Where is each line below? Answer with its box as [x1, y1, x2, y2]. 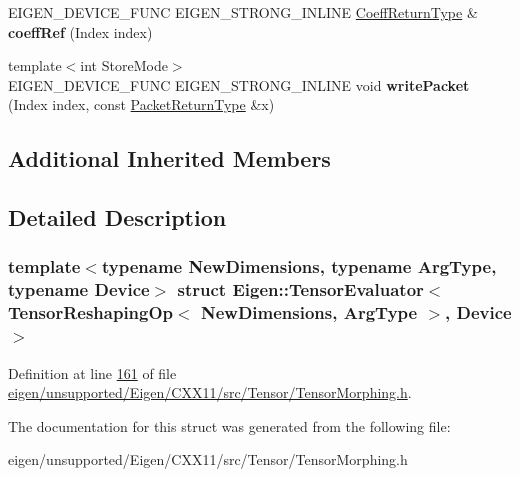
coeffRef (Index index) [8, 21, 153, 42]
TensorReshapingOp [8, 300, 174, 325]
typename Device [8, 277, 150, 302]
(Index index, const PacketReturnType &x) [8, 94, 275, 115]
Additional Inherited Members [8, 143, 331, 174]
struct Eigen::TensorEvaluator [177, 277, 424, 302]
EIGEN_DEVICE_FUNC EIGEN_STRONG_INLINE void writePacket [8, 74, 470, 95]
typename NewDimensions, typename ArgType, [101, 254, 497, 279]
